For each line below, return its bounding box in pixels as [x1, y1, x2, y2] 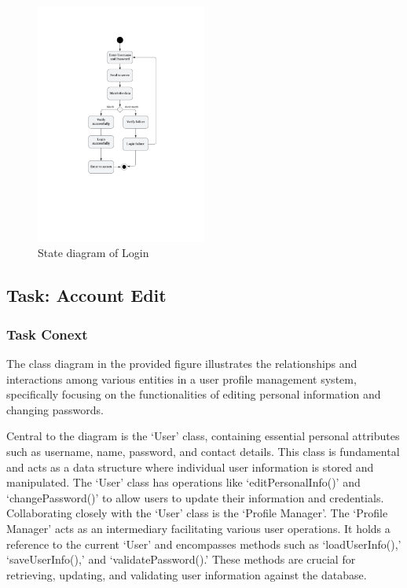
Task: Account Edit [6, 283, 167, 307]
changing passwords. [6, 401, 104, 417]
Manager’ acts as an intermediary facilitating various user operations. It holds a [6, 520, 390, 536]
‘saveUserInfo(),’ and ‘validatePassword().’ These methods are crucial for [6, 551, 356, 568]
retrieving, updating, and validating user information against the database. [6, 566, 367, 582]
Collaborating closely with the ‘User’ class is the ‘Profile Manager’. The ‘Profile [6, 505, 388, 521]
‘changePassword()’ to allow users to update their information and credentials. [6, 489, 384, 505]
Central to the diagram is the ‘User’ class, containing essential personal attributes [6, 428, 400, 444]
